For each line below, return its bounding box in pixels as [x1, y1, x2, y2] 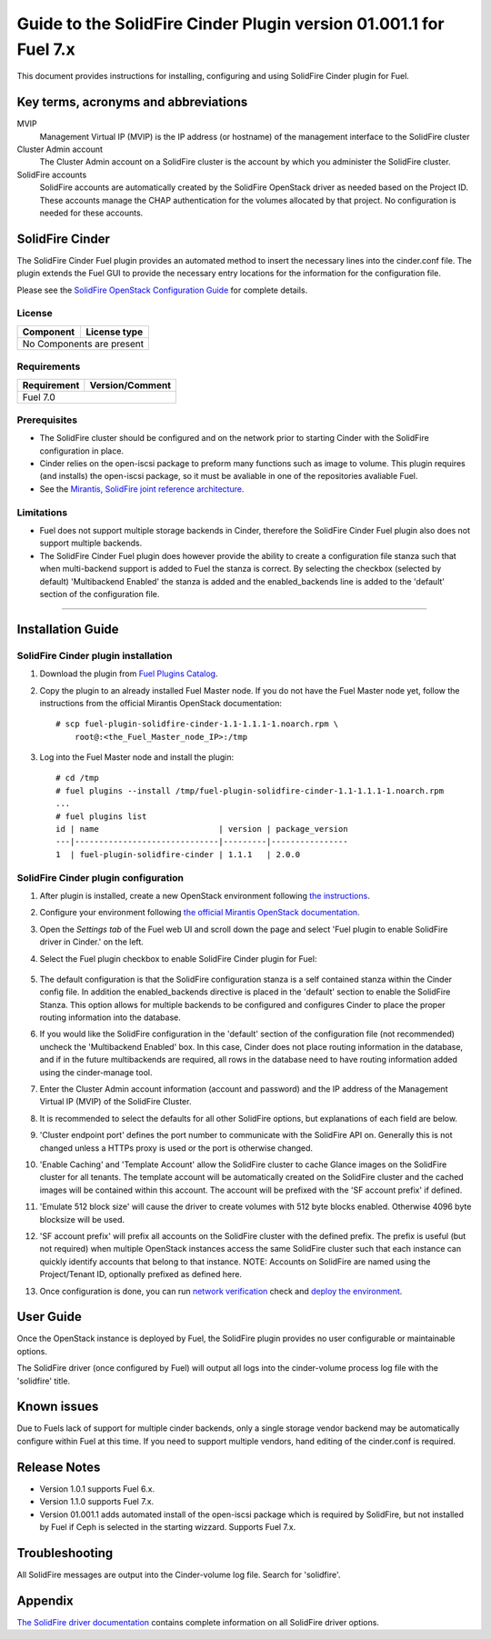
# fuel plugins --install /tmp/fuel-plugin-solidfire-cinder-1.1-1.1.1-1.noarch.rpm [55, 785, 445, 795]
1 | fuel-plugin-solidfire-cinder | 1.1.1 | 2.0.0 [55, 849, 300, 859]
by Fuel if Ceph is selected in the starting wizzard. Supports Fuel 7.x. [39, 1521, 296, 1532]
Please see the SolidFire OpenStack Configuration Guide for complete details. [16, 285, 308, 295]
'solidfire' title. [16, 1375, 71, 1386]
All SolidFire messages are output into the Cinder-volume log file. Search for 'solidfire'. [16, 1569, 341, 1580]
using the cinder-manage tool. [39, 1066, 153, 1077]
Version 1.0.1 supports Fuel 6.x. [39, 1483, 155, 1494]
